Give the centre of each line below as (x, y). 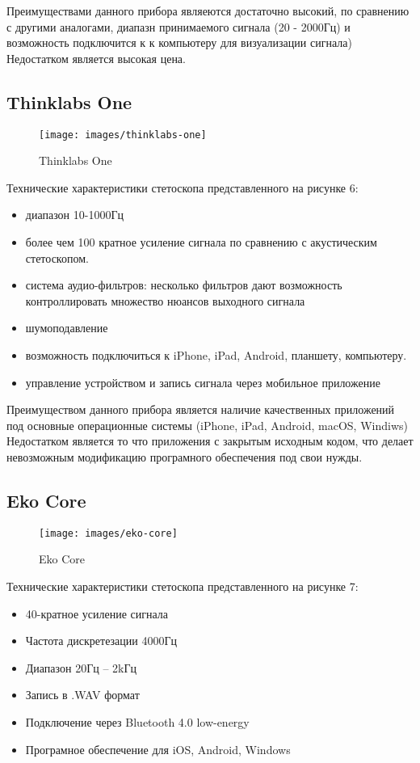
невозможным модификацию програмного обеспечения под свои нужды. (185, 456)
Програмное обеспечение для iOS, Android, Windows (158, 749)
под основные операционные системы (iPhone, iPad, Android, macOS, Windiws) (207, 425)
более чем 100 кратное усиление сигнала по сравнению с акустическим (201, 242)
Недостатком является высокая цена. (96, 58)
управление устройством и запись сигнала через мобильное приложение (203, 382)
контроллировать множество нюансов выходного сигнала (165, 300)
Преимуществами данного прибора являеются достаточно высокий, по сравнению (208, 11)
